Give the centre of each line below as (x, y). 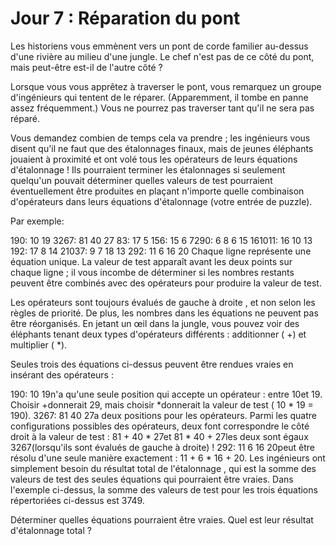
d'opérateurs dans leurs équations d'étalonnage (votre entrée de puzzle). (161, 201)
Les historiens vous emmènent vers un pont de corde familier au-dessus (159, 46)
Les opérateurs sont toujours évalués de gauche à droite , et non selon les (163, 302)
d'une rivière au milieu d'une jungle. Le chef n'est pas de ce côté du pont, (162, 56)
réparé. (25, 118)
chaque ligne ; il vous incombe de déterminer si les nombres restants (152, 272)
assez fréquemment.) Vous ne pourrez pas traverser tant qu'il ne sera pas (162, 108)
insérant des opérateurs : (62, 374)
